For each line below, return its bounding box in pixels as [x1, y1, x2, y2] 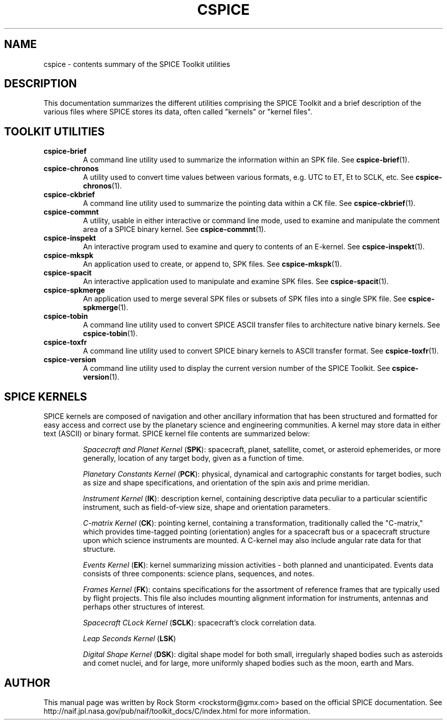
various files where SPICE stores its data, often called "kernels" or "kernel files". [43, 107, 312, 116]
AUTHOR [4, 676, 51, 689]
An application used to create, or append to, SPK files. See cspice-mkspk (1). [83, 260, 342, 269]
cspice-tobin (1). [83, 329, 138, 338]
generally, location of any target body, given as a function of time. [83, 454, 304, 463]
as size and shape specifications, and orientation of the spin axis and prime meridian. [83, 478, 370, 487]
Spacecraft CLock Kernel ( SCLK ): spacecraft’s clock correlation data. [83, 618, 316, 627]
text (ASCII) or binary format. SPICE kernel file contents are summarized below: [43, 429, 310, 438]
